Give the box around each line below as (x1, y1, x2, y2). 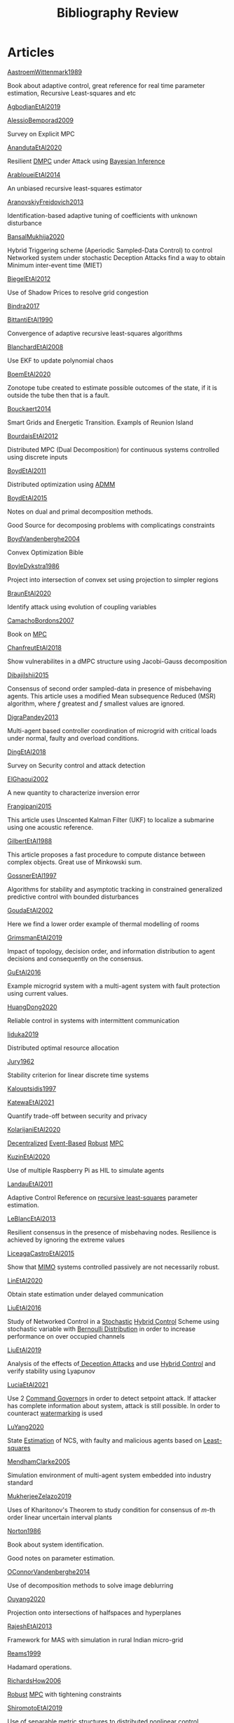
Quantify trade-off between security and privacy (7, 1112, 147, 1120)
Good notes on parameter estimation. (7, 1554, 116, 1562)
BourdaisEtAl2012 (7, 431, 58, 440)
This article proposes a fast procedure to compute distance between (7, 850, 205, 859)
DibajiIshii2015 (7, 670, 49, 679)
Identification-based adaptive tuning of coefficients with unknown (7, 211, 198, 219)
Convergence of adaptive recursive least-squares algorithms (7, 329, 183, 337)
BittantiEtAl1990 (7, 315, 53, 324)
